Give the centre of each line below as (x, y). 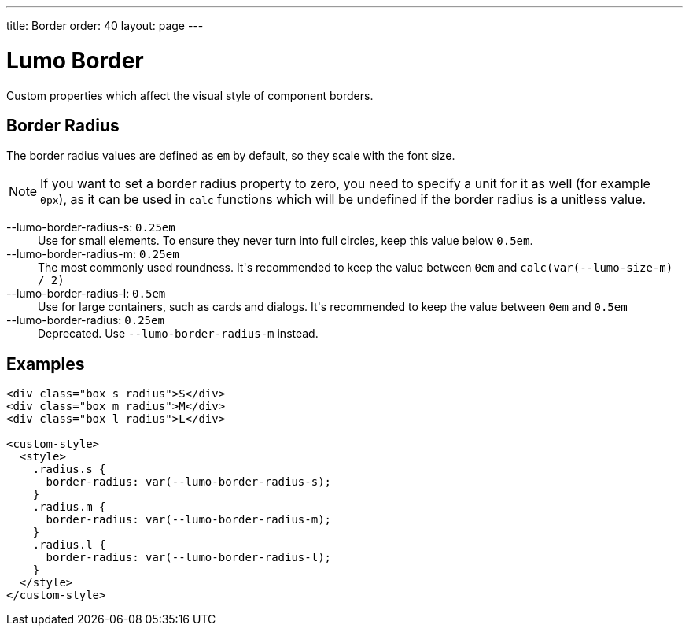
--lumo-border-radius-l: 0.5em (86, 294)
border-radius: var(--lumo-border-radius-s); (189, 482)
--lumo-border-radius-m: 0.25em (93, 254)
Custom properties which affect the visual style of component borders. (190, 95)
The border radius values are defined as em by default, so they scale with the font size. (231, 156)
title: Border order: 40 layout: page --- (105, 26)
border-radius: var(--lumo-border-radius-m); (189, 520)
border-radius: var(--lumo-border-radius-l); (189, 558)
